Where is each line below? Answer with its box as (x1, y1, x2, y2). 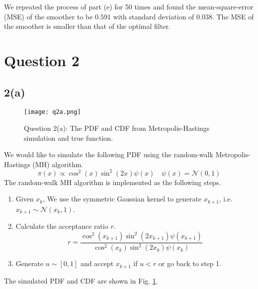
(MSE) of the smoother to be (4, 11, 93, 21)
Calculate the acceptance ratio (15, 221, 108, 231)
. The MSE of (212, 11, 254, 21)
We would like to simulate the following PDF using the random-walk (4, 149, 213, 160)
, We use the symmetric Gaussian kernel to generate (43, 193, 202, 204)
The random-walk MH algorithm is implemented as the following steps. (4, 177, 221, 187)
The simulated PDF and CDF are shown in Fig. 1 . (4, 275, 158, 286)
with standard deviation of (113, 11, 194, 21)
